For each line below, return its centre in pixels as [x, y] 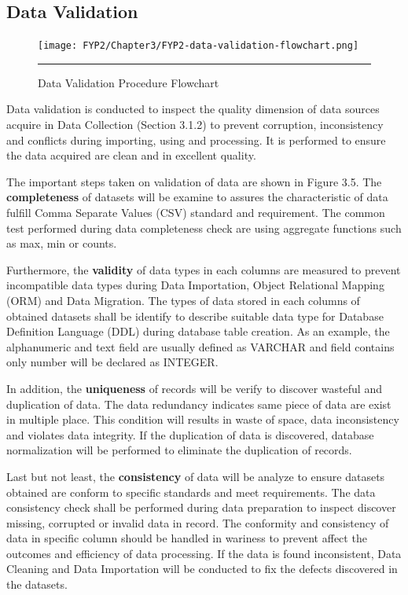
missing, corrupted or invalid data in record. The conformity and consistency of [198, 522]
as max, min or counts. [62, 243]
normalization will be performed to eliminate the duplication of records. [179, 450]
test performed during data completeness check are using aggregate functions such [204, 228]
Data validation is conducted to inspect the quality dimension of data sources [193, 109]
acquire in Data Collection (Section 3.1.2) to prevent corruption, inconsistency [195, 125]
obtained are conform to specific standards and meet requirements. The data [191, 492]
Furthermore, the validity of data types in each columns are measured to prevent [204, 269]
